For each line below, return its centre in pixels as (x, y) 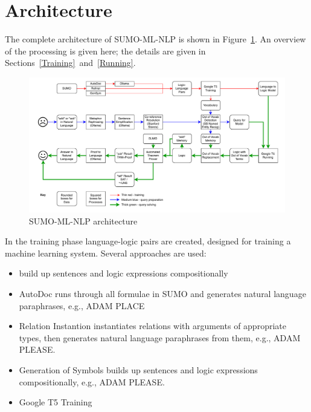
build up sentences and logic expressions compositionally (123, 273)
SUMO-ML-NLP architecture (83, 221)
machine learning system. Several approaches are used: (106, 253)
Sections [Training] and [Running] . (70, 63)
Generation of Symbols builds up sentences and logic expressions (138, 370)
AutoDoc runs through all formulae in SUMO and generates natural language (162, 294)
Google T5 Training (56, 402)
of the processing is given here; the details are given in (105, 51)
